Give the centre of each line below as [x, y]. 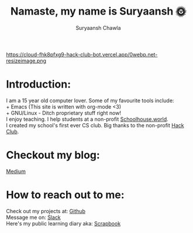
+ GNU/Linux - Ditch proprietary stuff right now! [64, 113]
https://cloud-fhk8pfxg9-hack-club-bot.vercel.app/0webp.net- [82, 54]
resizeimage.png [26, 61]
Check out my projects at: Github [46, 211]
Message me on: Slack [34, 217]
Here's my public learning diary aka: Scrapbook [63, 223]
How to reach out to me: [65, 195]
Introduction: [39, 84]
